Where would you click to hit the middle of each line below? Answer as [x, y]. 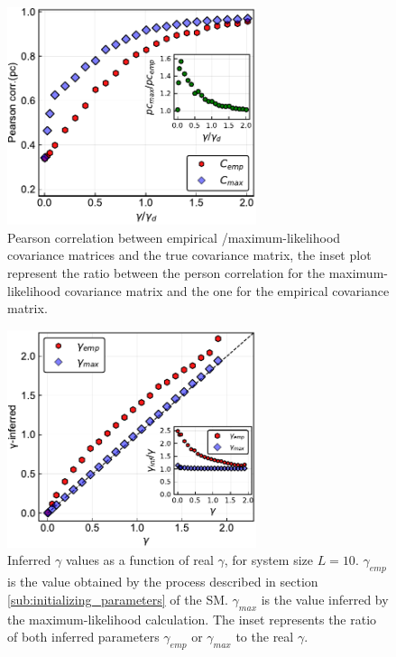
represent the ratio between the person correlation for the [166, 272]
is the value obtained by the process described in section [163, 582]
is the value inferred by [325, 599]
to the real [265, 637]
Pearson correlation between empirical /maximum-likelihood [174, 237]
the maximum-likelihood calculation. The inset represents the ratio [192, 619]
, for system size [269, 560]
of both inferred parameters [83, 637]
